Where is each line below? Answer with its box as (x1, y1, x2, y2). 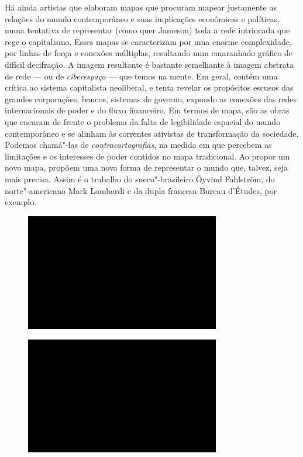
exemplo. (5, 196, 37, 208)
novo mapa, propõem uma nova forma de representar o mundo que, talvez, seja (5, 161, 288, 174)
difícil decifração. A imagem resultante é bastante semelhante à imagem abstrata (5, 58, 294, 70)
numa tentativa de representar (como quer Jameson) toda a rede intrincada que (5, 24, 290, 36)
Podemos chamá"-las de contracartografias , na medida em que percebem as (5, 139, 272, 151)
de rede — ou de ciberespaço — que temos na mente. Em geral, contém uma (5, 70, 278, 82)
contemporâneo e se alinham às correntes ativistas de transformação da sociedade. (5, 127, 299, 139)
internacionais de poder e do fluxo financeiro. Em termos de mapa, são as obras (5, 104, 290, 116)
